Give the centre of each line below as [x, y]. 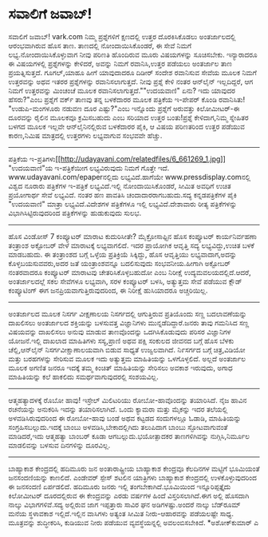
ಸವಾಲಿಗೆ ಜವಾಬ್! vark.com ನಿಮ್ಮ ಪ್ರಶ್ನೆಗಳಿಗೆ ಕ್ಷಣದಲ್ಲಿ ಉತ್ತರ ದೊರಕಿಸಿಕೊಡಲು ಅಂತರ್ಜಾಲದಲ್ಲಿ [122, 36]
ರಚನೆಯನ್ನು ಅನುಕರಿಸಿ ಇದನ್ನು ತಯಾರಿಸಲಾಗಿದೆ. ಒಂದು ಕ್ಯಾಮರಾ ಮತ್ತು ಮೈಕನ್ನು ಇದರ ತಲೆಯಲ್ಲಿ [118, 409]
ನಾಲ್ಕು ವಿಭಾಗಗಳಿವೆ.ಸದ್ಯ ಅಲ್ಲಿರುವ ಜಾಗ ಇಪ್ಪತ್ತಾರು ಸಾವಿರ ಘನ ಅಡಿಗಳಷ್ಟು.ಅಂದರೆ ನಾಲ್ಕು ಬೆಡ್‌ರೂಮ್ [124, 504]
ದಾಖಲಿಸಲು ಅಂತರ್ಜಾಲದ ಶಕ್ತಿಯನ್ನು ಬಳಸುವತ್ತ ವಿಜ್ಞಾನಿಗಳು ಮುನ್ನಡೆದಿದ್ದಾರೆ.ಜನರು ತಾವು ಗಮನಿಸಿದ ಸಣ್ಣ [129, 322]
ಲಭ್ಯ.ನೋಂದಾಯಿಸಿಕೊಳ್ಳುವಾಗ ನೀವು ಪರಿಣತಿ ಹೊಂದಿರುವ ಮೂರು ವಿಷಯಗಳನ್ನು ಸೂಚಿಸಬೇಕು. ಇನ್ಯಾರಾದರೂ [133, 54]
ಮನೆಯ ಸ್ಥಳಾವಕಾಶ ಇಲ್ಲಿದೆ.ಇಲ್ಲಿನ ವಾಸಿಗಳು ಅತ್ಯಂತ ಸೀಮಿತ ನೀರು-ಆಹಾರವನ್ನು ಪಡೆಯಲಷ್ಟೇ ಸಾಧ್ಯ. [121, 513]
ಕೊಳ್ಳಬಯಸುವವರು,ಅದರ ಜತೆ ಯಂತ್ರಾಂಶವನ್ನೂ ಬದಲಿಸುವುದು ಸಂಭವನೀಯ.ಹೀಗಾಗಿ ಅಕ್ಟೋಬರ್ [120, 263]
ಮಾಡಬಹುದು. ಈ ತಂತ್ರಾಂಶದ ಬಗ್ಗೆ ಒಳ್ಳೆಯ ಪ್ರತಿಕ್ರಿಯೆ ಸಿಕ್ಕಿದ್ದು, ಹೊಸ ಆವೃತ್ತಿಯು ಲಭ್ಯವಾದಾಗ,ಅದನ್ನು [122, 254]
